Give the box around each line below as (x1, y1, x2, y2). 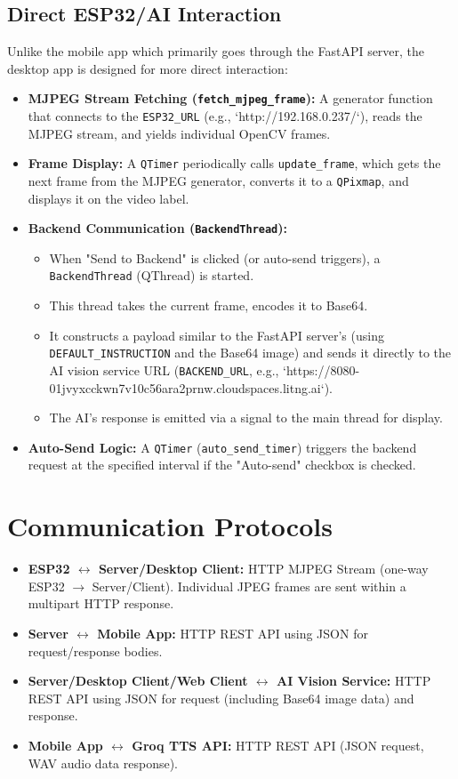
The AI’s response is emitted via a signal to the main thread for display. (49, 408, 443, 427)
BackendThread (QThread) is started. (49, 266, 254, 285)
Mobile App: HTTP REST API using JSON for (97, 623, 368, 642)
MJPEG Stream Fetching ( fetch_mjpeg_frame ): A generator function (28, 89, 433, 108)
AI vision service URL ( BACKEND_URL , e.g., (49, 360, 279, 379)
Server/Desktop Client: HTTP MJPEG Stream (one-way (98, 559, 429, 578)
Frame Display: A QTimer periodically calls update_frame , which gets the (28, 154, 441, 173)
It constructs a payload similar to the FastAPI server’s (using (49, 325, 384, 344)
